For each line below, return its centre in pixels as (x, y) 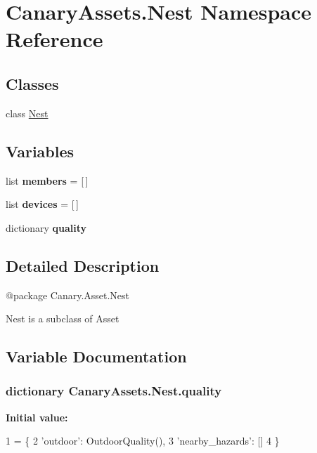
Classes (32, 83)
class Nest (27, 113)
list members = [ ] (47, 180)
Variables (40, 151)
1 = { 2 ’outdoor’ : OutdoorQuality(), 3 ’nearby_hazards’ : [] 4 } (143, 441)
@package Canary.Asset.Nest (68, 295)
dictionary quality (46, 227)
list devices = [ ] (42, 204)
